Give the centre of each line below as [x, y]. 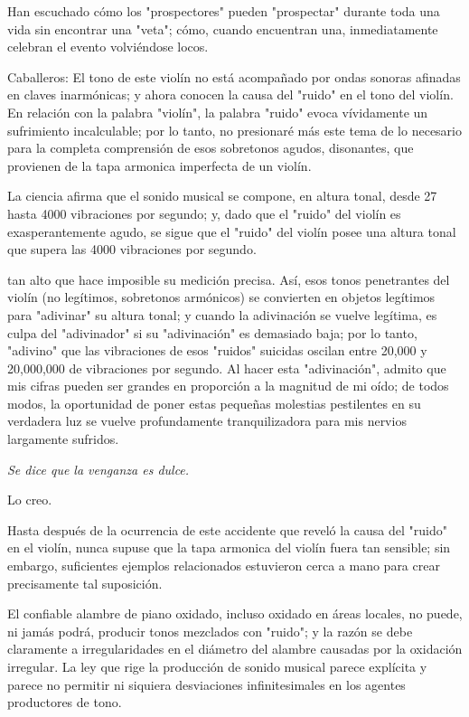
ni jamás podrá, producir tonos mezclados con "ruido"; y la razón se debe [210, 631]
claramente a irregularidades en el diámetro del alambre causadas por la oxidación [235, 649]
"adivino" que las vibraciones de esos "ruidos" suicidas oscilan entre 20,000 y [217, 350]
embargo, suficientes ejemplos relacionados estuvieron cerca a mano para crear [224, 566]
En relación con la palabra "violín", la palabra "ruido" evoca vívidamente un [218, 112]
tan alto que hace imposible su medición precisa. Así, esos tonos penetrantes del [229, 279]
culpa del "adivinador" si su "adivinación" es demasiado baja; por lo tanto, [212, 332]
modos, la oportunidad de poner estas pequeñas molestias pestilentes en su [214, 403]
